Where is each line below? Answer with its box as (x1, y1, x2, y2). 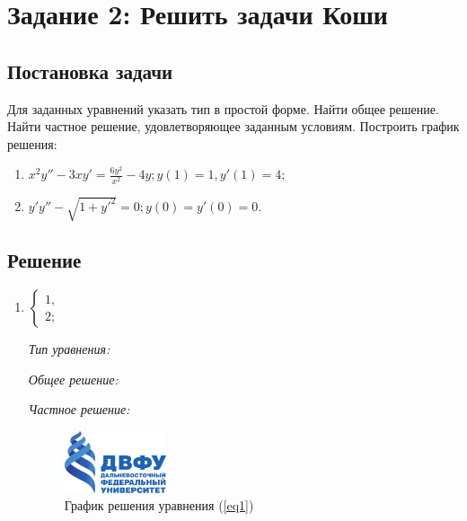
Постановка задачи (7, 57, 173, 84)
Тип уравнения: (28, 340, 110, 358)
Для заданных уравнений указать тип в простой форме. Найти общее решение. (7, 99, 439, 118)
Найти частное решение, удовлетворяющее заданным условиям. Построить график (7, 117, 460, 136)
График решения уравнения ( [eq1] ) (64, 496, 254, 515)
